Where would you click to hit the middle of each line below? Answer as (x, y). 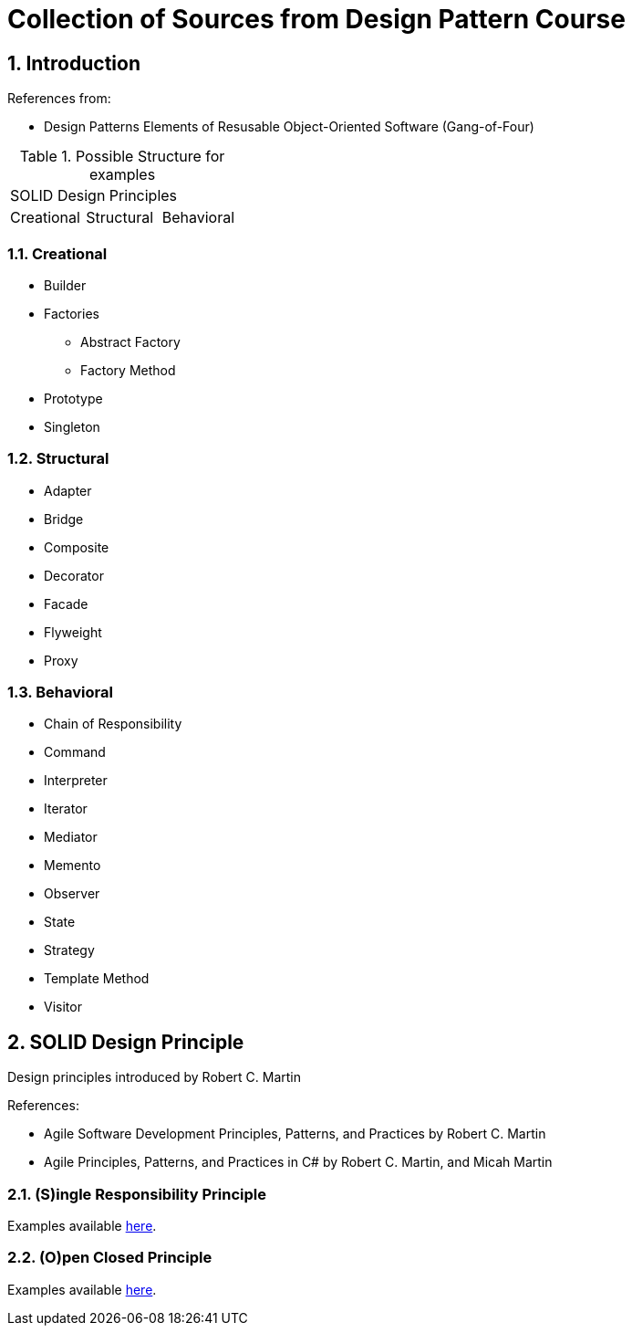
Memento (73, 866)
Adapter (68, 490)
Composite (77, 547)
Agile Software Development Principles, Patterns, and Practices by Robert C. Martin (295, 1134)
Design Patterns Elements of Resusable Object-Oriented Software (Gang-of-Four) (289, 127)
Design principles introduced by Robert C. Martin (154, 1077)
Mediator (71, 837)
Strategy (69, 950)
